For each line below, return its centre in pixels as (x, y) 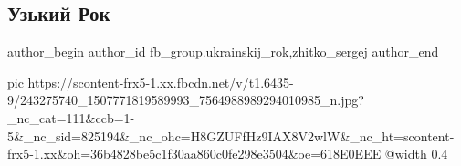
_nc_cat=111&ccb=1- (71, 117)
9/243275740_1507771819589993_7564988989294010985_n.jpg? (186, 100)
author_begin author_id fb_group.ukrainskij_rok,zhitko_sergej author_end (223, 52)
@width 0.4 (416, 154)
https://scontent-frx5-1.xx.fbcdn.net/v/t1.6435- (161, 82)
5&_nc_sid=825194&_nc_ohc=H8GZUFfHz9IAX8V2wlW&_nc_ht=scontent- (231, 135)
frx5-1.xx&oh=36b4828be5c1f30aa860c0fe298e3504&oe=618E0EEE (194, 154)
